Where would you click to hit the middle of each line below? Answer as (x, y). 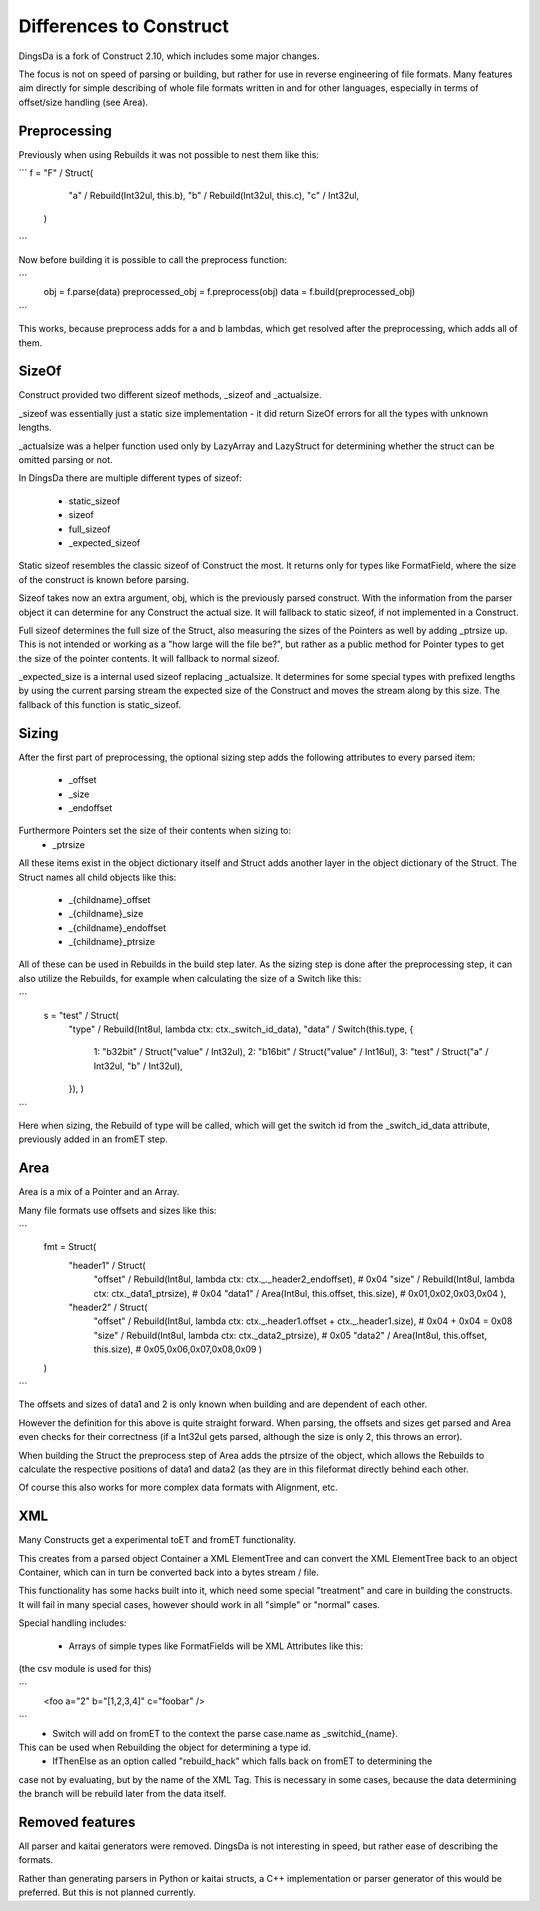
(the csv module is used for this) (85, 1668)
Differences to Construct (123, 26)
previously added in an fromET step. (93, 1139)
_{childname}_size (106, 914)
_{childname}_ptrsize (111, 942)
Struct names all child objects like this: (97, 877)
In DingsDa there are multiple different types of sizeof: (130, 478)
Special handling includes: (72, 1623)
